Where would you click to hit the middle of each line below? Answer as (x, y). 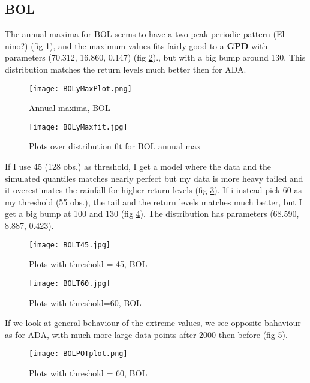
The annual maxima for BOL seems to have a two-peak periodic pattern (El (145, 34)
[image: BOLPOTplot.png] (78, 354)
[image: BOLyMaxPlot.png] (80, 89)
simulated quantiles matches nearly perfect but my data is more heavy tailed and (154, 178)
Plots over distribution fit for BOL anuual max (115, 146)
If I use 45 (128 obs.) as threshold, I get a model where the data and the (138, 167)
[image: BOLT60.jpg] (70, 283)
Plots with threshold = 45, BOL (88, 264)
